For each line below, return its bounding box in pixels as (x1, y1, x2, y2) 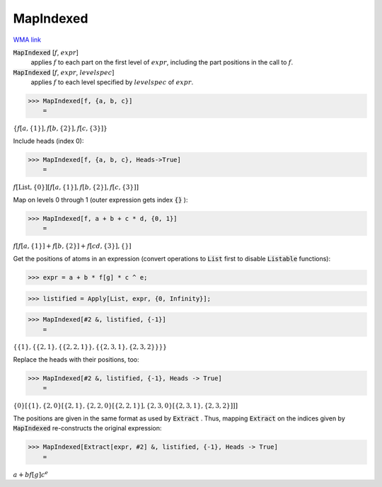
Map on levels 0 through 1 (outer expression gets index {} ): (13, 195, 188, 205)
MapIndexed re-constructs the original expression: (13, 424, 162, 432)
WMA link (13, 35, 42, 44)
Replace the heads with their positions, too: (13, 355, 139, 364)
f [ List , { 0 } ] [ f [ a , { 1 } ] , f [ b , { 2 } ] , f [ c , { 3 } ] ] (13, 183, 139, 191)
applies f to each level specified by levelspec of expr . (30, 78, 194, 86)
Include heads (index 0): (13, 137, 84, 145)
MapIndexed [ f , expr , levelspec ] (13, 68, 115, 76)
